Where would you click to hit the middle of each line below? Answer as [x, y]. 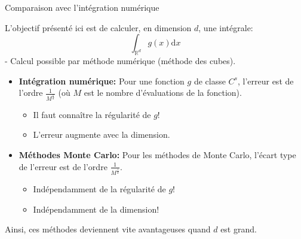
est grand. [239, 229]
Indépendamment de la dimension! [96, 209]
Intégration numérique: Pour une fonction [102, 81]
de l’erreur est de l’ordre [63, 166]
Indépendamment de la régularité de [99, 189]
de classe [210, 81]
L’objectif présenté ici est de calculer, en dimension [98, 27]
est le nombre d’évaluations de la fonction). [163, 93]
